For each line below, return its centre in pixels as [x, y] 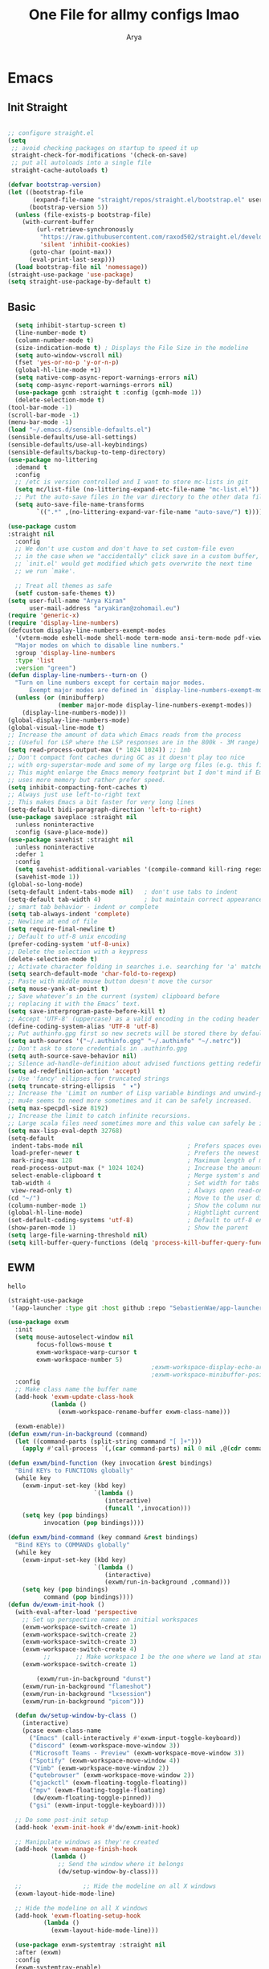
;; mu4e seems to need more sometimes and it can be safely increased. [130, 1101]
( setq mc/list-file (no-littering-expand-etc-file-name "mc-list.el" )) [137, 490]
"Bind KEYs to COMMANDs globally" [72, 1545]
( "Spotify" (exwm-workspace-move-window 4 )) [104, 1760]
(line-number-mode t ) [51, 332]
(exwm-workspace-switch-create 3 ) [79, 1642]
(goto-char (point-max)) [70, 252]
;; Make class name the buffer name [76, 1390]
